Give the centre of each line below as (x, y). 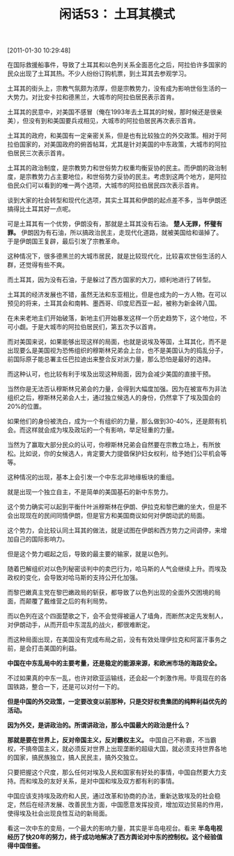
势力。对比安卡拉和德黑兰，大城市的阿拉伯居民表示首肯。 (95, 97)
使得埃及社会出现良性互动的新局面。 (59, 813)
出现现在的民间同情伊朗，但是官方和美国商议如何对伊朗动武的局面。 (111, 516)
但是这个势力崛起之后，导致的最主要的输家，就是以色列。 (89, 554)
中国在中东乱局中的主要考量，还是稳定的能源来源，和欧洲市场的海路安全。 (114, 663)
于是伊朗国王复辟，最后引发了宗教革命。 (65, 241)
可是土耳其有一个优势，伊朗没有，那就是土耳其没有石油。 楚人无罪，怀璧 (112, 224)
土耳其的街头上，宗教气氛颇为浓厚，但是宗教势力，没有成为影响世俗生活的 (114, 89)
